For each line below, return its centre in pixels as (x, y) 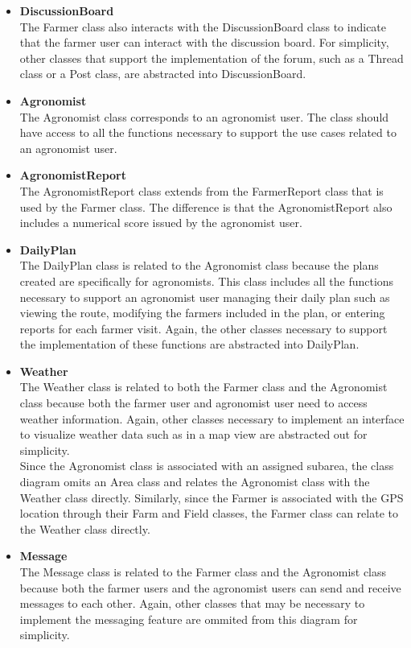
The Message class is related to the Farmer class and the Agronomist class (203, 572)
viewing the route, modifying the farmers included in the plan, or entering (202, 313)
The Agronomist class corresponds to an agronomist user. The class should (204, 116)
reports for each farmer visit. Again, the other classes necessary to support (203, 328)
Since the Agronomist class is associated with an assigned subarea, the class (207, 466)
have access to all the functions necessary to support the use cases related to (208, 132)
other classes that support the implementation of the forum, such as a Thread (212, 58)
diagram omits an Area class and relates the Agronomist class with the (195, 482)
